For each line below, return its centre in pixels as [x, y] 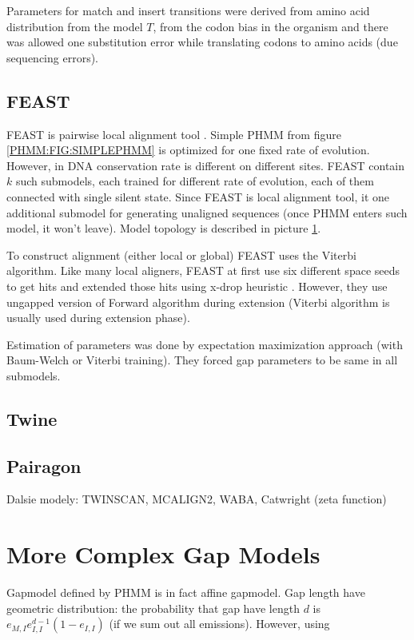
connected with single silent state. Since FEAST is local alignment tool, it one [198, 196]
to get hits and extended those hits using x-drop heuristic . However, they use [197, 286]
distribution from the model [75, 26]
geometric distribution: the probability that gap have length [153, 608]
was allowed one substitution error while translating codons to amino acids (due [202, 42]
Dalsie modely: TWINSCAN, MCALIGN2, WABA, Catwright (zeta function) [197, 499]
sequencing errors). [52, 57]
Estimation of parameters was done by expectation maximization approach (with [205, 344]
